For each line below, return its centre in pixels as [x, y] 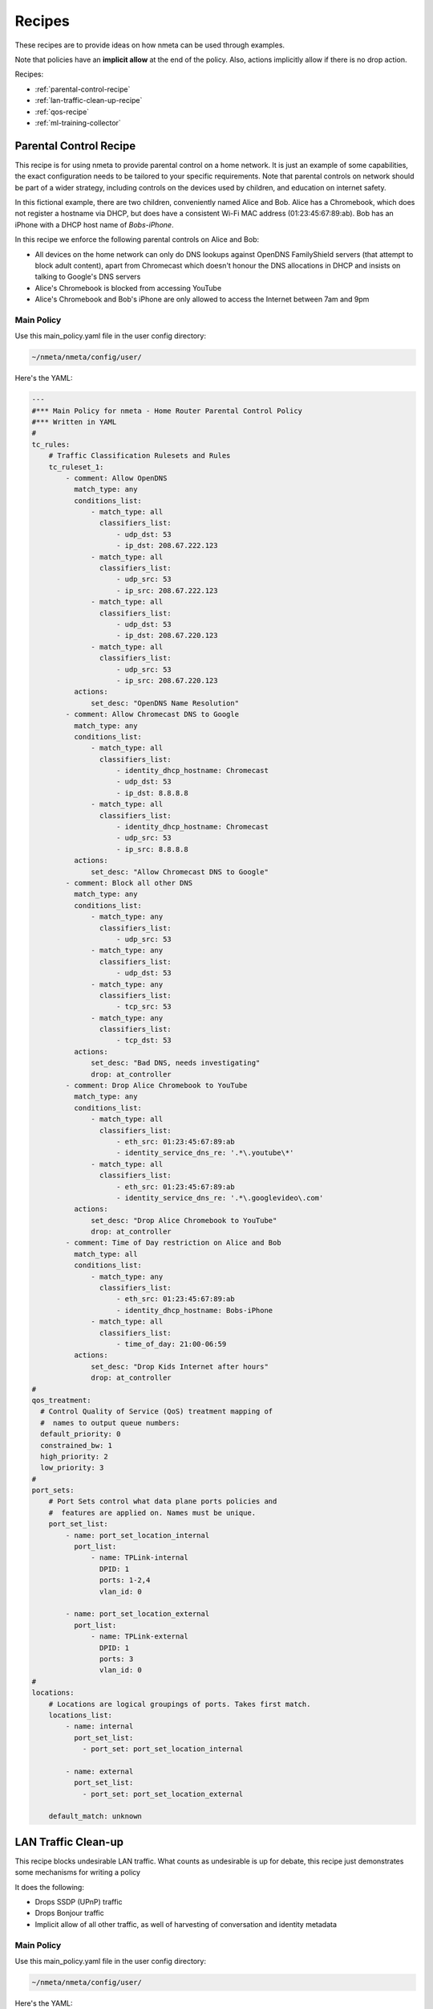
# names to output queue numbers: [110, 1423]
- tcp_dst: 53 [144, 1040]
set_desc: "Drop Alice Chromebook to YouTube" [184, 1220]
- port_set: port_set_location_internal [163, 1749]
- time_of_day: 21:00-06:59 [172, 1344]
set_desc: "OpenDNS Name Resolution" [165, 703]
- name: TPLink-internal [140, 1558]
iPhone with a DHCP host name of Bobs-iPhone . [94, 224]
